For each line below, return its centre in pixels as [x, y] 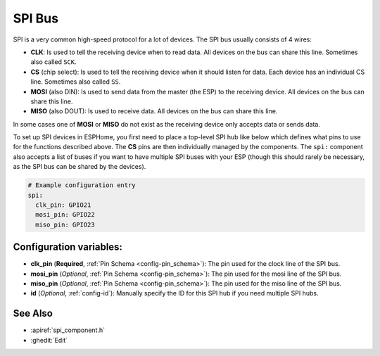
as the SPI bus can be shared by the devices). [80, 167]
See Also [33, 313]
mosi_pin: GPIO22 [65, 215]
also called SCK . [53, 62]
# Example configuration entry [82, 185]
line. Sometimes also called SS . [76, 82]
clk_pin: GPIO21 [63, 205]
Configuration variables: [68, 247]
